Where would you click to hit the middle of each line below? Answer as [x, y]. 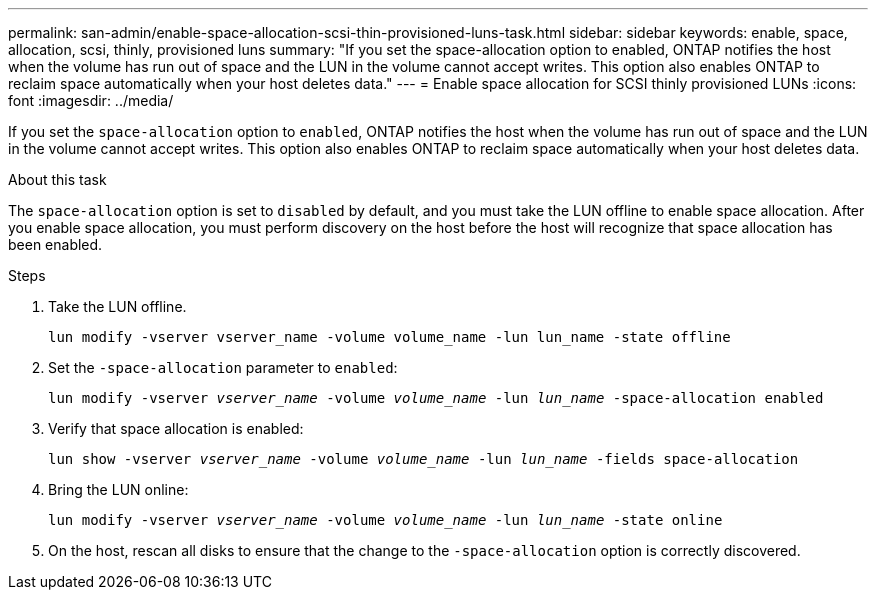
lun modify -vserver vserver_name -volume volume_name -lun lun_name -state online [385, 520]
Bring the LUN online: [118, 489]
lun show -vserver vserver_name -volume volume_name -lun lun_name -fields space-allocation [423, 459]
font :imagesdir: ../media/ [91, 100]
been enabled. [55, 244]
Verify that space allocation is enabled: [176, 428]
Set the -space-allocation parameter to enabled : [223, 367]
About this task [57, 179]
